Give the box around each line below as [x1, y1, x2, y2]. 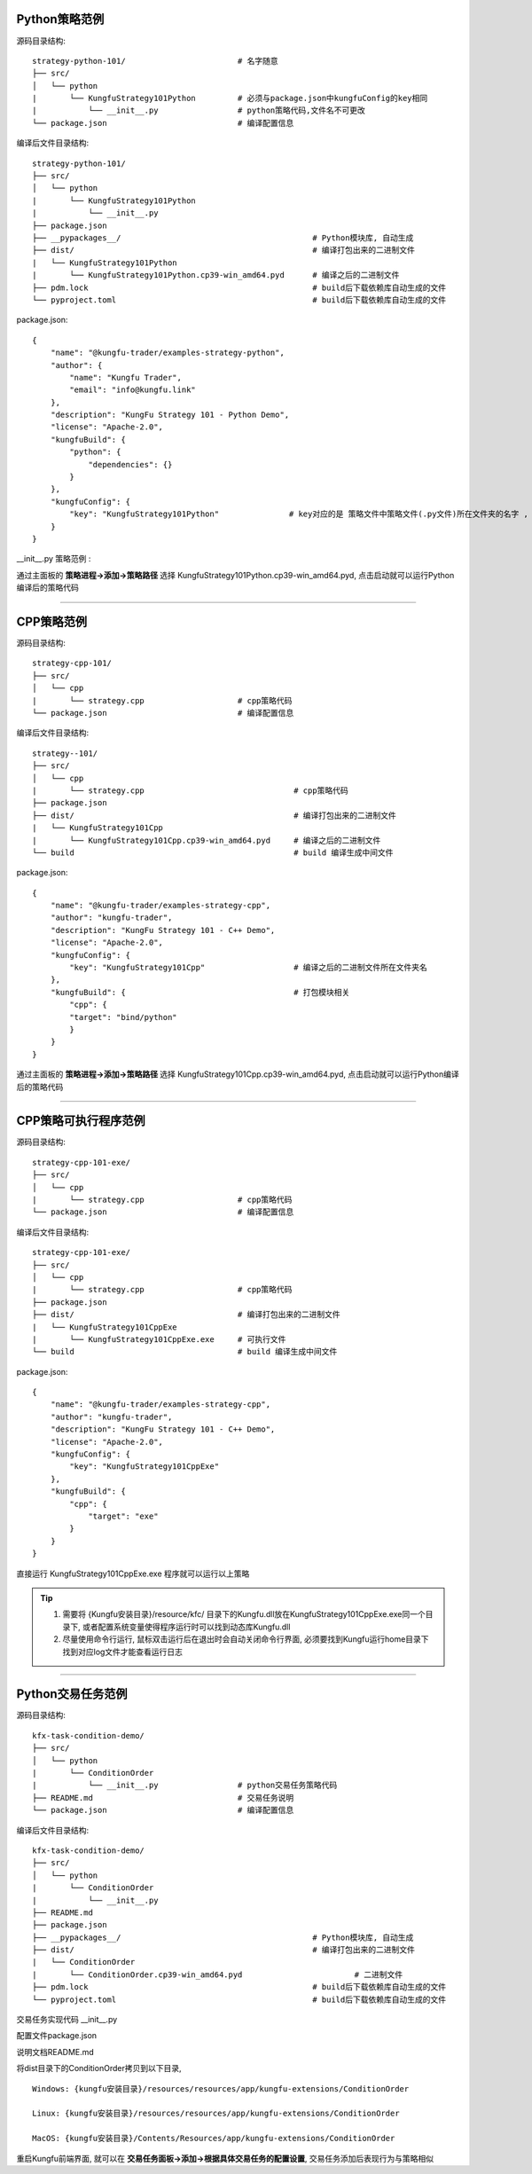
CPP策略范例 [16, 614, 88, 629]
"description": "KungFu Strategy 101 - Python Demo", [50, 410, 290, 420]
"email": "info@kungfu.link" [69, 385, 197, 395]
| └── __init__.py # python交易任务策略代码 [32, 1780, 338, 1791]
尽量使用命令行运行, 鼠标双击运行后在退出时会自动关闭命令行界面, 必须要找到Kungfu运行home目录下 [62, 1634, 429, 1644]
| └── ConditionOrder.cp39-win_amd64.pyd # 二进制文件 [32, 1969, 403, 1980]
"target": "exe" [88, 1511, 159, 1521]
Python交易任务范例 [16, 1686, 128, 1702]
